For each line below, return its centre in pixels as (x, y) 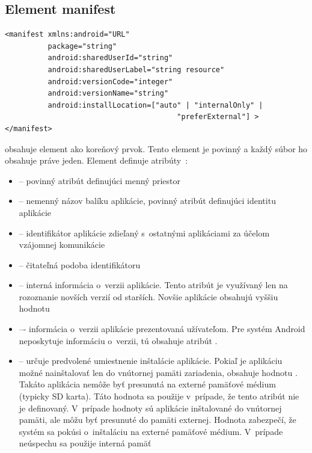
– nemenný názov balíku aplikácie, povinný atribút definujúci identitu (147, 201)
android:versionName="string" (108, 94)
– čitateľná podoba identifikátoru (80, 264)
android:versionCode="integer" (110, 82)
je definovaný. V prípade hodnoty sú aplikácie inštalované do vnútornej (150, 408)
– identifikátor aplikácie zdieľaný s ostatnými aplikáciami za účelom (144, 233)
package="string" (82, 46)
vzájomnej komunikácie (62, 245)
